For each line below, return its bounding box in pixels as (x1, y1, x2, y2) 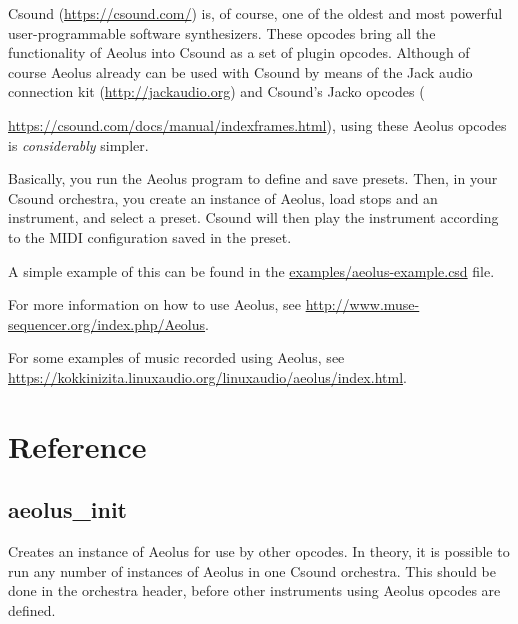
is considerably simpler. (8, 134, 149, 155)
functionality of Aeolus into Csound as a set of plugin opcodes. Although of (8, 42, 470, 63)
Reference (8, 425, 147, 466)
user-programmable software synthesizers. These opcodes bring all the (8, 22, 436, 43)
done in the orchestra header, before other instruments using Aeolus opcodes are (8, 580, 501, 601)
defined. (8, 599, 56, 620)
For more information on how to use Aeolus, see (8, 294, 301, 315)
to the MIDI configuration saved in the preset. (8, 226, 292, 247)
